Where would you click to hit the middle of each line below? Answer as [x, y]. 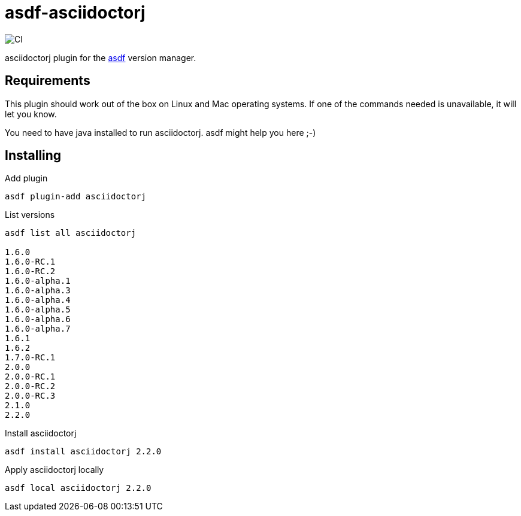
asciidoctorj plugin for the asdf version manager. [101, 57]
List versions [30, 215]
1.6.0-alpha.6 [38, 319]
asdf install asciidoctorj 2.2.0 [83, 452]
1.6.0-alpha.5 [38, 310]
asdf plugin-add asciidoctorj [76, 197]
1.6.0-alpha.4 [38, 300]
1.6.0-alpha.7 [38, 329]
